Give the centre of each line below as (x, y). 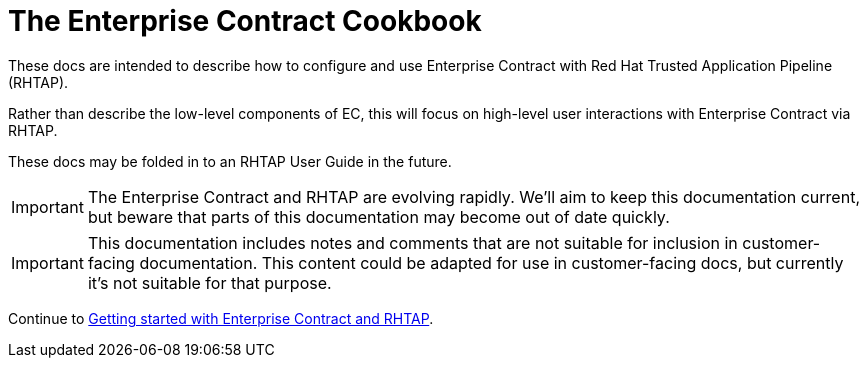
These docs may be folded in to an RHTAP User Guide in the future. (230, 161)
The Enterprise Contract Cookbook (245, 21)
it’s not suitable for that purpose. (209, 282)
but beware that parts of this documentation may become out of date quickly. (378, 216)
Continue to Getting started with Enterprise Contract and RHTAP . (221, 318)
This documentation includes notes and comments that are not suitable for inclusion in (412, 242)
